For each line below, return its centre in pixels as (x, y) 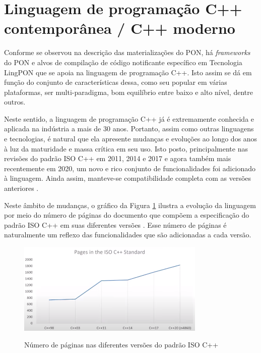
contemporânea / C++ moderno (120, 28)
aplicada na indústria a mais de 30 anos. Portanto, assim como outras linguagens (129, 129)
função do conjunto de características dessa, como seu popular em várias (116, 82)
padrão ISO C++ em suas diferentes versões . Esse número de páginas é (115, 224)
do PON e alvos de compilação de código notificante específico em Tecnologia (123, 62)
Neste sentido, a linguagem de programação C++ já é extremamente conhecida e (129, 118)
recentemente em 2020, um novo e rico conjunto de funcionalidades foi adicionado (130, 168)
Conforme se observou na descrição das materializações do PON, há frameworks (127, 52)
